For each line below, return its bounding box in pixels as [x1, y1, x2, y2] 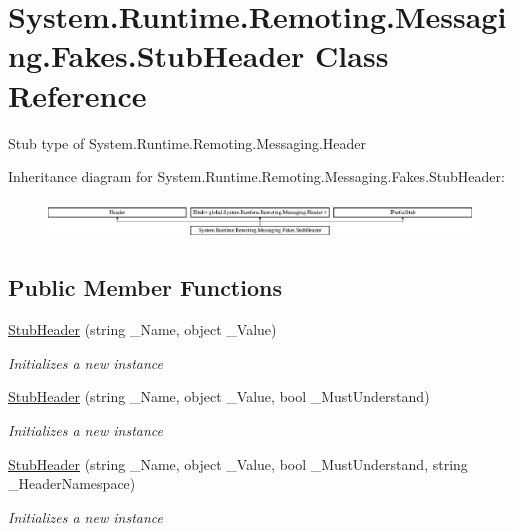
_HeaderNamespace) [8, 473, 136, 494]
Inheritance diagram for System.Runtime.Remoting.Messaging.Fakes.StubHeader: [8, 166, 505, 187]
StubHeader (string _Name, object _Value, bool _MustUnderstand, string [8, 453, 468, 474]
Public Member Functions [8, 272, 282, 303]
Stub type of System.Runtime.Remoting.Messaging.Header [8, 132, 367, 153]
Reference [8, 74, 147, 115]
